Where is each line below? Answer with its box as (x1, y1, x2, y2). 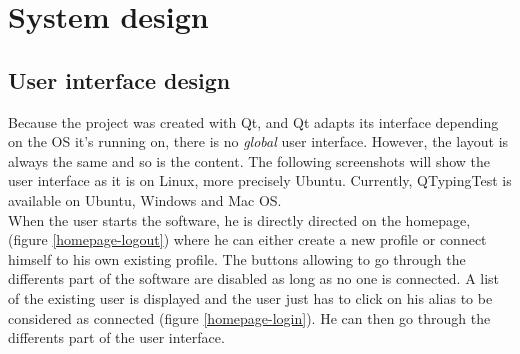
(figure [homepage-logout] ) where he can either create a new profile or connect (8, 229, 487, 250)
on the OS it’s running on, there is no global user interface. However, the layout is (8, 131, 509, 152)
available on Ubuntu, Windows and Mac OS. (8, 189, 282, 210)
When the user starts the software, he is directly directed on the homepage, (8, 209, 471, 230)
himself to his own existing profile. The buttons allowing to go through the (8, 248, 466, 269)
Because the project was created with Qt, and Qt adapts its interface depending (8, 111, 499, 132)
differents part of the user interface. (8, 327, 225, 348)
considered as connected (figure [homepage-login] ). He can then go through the (8, 307, 491, 328)
